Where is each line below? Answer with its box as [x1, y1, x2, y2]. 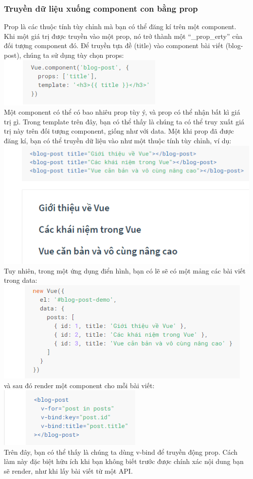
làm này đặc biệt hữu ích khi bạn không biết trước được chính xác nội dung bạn [4, 456, 244, 466]
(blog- [225, 40, 243, 51]
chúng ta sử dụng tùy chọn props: [23, 50, 124, 60]
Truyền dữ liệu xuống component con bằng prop [4, 2, 198, 14]
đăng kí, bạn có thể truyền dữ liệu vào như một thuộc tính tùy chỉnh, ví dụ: [4, 135, 232, 145]
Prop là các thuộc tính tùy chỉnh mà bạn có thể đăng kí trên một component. [4, 21, 236, 32]
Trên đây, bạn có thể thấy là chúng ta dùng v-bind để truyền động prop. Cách [4, 446, 238, 457]
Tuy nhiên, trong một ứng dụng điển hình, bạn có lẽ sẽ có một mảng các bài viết [4, 265, 246, 275]
